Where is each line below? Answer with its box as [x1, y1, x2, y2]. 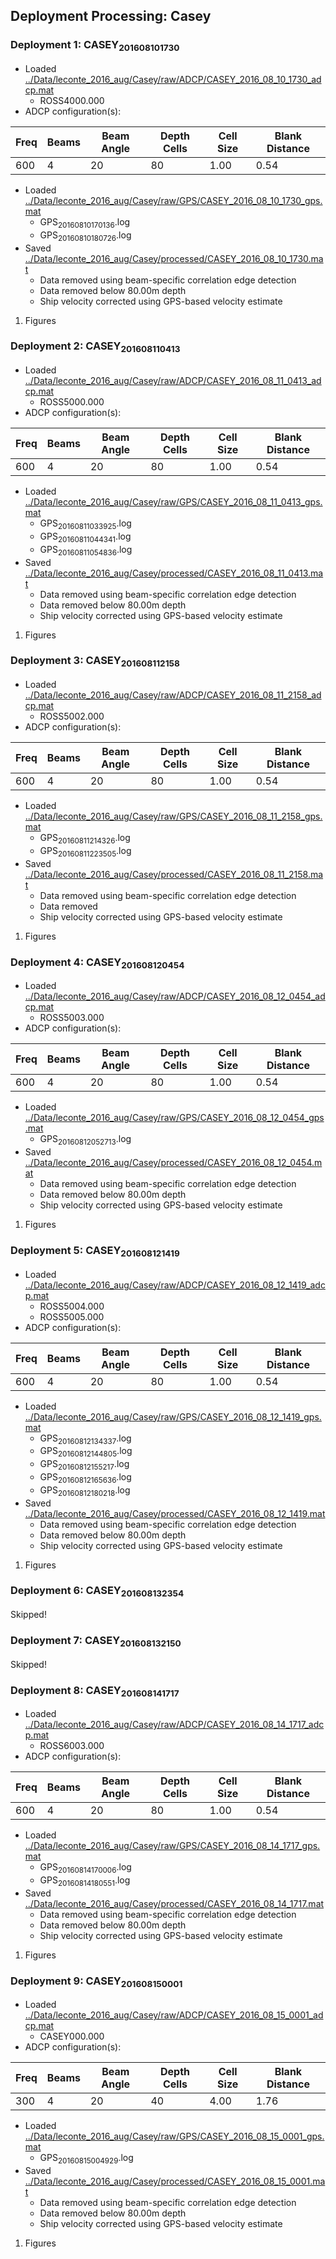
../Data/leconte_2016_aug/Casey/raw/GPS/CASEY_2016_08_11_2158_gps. [24, 810, 323, 823]
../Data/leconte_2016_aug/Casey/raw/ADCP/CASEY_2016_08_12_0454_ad [24, 990, 326, 1003]
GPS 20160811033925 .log [39, 517, 132, 531]
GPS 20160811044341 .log [39, 530, 132, 544]
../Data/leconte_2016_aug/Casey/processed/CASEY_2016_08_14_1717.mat [24, 1897, 325, 1909]
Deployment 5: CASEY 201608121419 [10, 1243, 180, 1259]
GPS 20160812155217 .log [39, 1458, 130, 1472]
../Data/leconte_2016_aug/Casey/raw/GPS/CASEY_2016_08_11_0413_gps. [24, 496, 323, 508]
